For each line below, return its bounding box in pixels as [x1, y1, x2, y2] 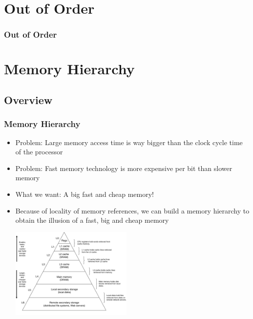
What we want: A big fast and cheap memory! [15, 189, 154, 199]
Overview [4, 92, 53, 107]
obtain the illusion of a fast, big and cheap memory [15, 215, 169, 225]
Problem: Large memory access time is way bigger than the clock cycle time [15, 137, 243, 147]
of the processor [15, 147, 63, 157]
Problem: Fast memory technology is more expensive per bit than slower [15, 163, 232, 173]
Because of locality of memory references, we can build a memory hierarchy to [15, 205, 250, 215]
